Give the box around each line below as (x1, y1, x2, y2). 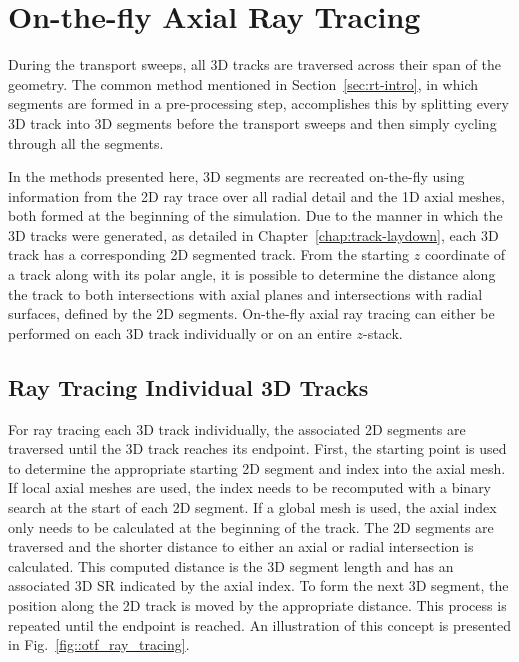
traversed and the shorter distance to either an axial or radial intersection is (8, 536, 474, 557)
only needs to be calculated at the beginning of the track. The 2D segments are (8, 516, 494, 537)
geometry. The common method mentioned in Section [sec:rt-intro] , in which (8, 73, 478, 94)
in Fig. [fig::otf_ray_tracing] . (8, 634, 190, 655)
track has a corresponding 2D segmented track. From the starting (8, 244, 410, 265)
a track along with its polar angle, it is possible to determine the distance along (8, 264, 496, 285)
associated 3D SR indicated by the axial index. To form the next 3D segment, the (8, 575, 509, 596)
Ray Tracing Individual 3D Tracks (8, 371, 369, 402)
